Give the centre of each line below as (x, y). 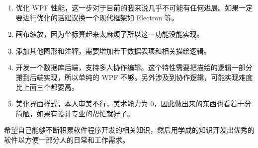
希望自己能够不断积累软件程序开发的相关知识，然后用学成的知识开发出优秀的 (129, 130)
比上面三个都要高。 (47, 87)
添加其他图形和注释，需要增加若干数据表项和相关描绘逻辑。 (113, 50)
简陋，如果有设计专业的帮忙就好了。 (75, 113)
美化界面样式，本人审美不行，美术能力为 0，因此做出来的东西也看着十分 (133, 104)
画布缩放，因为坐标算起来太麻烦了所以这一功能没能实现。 (110, 34)
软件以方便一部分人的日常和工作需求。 (67, 139)
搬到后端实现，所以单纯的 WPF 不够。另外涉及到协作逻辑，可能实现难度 (134, 77)
